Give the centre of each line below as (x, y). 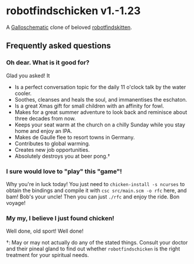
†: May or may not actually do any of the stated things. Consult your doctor (97, 243)
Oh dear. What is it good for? (48, 63)
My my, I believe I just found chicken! (60, 218)
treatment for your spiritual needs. (48, 255)
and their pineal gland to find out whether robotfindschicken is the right (93, 249)
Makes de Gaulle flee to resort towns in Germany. (75, 137)
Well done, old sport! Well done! (45, 231)
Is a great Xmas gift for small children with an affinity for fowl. (89, 106)
